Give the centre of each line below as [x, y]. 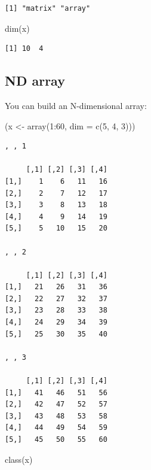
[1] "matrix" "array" [48, 8]
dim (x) [17, 28]
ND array [35, 81]
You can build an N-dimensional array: [76, 105]
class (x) [19, 459]
